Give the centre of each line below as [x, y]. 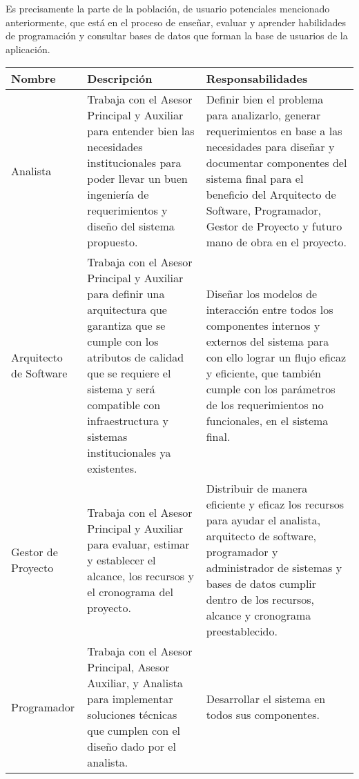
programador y [242, 552]
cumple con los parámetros [271, 389]
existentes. [112, 469]
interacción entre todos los [270, 310]
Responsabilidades [257, 79]
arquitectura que [127, 310]
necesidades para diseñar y [270, 147]
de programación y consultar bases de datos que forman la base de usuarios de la [177, 36]
